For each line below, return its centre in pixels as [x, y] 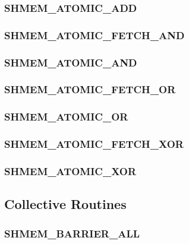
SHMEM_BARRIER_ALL [72, 233]
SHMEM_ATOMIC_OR [66, 117]
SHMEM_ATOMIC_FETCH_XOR [94, 144]
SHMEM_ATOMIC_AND [71, 62]
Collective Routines [65, 204]
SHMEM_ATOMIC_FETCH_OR [90, 89]
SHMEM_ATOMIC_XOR [70, 171]
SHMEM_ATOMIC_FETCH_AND [94, 35]
